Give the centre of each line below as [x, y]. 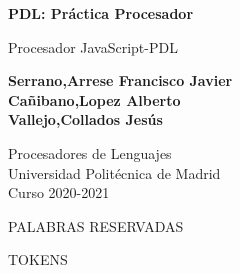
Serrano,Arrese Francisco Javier [120, 80]
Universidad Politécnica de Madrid [114, 172]
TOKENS [38, 259]
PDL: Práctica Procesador [101, 13]
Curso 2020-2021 [59, 192]
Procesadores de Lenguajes [90, 152]
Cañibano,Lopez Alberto [94, 99]
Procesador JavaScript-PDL [93, 46]
